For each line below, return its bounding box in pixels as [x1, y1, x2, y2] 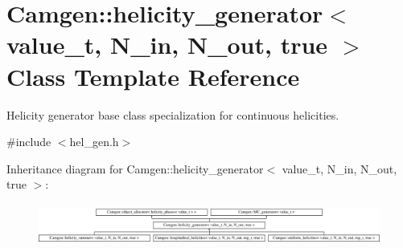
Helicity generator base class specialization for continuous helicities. [6, 106, 339, 123]
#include [6, 133, 51, 150]
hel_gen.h [69, 133, 119, 150]
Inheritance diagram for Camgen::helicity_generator [6, 160, 264, 177]
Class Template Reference [6, 59, 300, 92]
